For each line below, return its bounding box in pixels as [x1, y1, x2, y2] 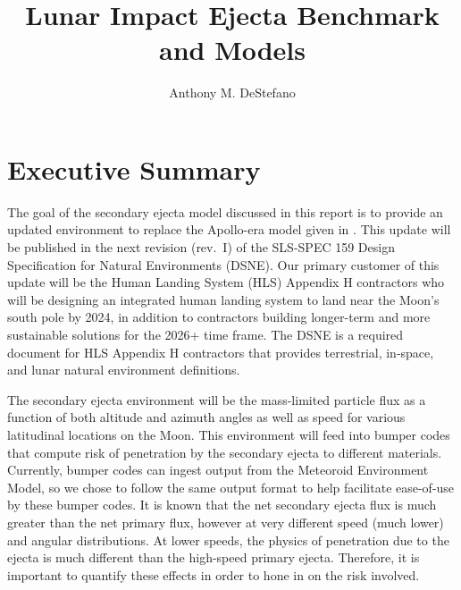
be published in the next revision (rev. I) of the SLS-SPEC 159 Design [7, 238, 395, 257]
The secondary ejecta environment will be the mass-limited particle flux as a [7, 390, 426, 409]
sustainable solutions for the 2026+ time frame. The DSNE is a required [7, 325, 404, 343]
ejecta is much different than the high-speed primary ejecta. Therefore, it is [7, 548, 420, 567]
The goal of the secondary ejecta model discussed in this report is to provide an [7, 202, 443, 221]
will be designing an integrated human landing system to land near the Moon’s [7, 290, 440, 308]
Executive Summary [7, 150, 261, 187]
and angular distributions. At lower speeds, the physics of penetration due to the [7, 530, 449, 549]
